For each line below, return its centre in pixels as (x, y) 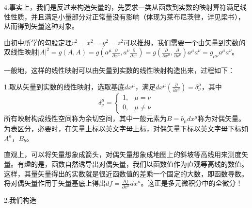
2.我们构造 (20, 199)
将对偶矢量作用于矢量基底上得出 (55, 183)
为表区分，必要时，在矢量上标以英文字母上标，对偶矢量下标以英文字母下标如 (126, 129)
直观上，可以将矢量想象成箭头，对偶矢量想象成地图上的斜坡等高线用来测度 (123, 154)
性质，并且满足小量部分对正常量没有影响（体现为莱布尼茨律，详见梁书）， (127, 16)
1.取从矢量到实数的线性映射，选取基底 (64, 86)
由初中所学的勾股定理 (38, 42)
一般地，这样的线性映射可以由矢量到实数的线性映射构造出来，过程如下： (119, 70)
